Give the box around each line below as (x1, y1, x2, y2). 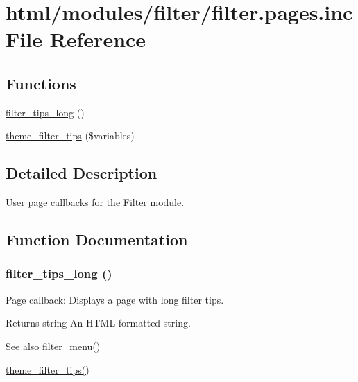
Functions (6, 72, 76, 94)
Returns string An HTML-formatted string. (6, 315, 191, 330)
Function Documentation (6, 229, 188, 250)
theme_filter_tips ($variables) (6, 128, 135, 143)
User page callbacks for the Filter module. (6, 195, 185, 209)
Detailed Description (6, 162, 157, 184)
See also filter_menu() (6, 338, 101, 353)
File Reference (6, 25, 146, 53)
